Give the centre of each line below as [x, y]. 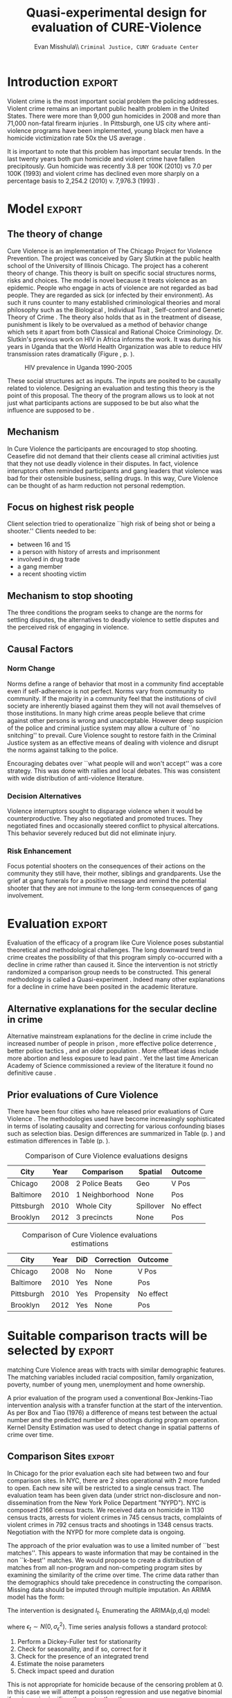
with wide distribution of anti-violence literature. [75, 778]
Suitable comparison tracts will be [107, 1336]
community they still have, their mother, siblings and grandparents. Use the [114, 873]
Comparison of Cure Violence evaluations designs [107, 1156]
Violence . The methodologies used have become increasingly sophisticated [116, 1118]
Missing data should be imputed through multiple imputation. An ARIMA [109, 1589]
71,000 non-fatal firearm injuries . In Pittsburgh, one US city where [101, 123]
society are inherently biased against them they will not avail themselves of [114, 706]
